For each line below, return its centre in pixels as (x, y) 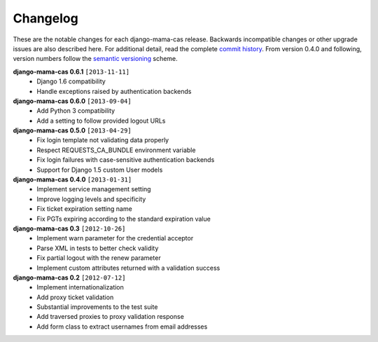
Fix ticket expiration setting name (84, 209)
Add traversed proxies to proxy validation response (111, 317)
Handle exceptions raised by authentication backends (114, 91)
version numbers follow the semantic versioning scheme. (95, 59)
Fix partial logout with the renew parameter (99, 258)
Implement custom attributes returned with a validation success (128, 268)
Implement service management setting (94, 189)
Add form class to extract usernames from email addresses (122, 327)
